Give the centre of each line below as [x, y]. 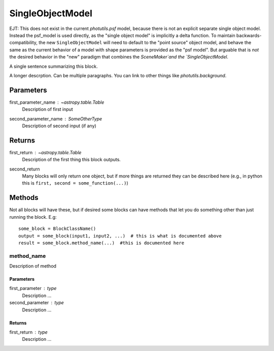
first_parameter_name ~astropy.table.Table [57, 102]
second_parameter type [37, 303]
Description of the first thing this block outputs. [72, 160]
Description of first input [47, 109]
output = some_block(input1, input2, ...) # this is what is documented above [120, 236]
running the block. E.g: [33, 217]
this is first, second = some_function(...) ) [75, 183]
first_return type [28, 332]
